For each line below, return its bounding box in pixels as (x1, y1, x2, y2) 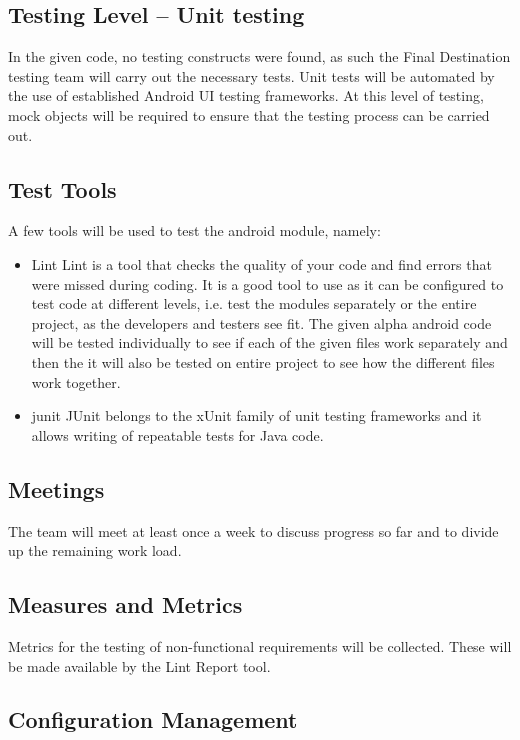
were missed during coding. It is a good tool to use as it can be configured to (31, 273, 504, 294)
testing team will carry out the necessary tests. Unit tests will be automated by (8, 65, 495, 86)
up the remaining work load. (8, 540, 182, 561)
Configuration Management (8, 704, 298, 735)
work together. (31, 371, 121, 392)
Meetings (8, 473, 105, 504)
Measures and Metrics (8, 589, 243, 620)
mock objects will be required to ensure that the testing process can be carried (8, 104, 490, 125)
